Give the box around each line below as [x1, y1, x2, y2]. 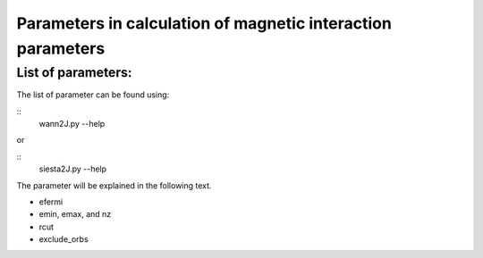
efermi [38, 196, 64, 207]
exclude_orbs [38, 234, 89, 245]
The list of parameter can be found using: [16, 89, 170, 100]
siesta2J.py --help [38, 163, 107, 174]
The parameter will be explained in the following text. [16, 179, 212, 191]
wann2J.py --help [38, 118, 106, 129]
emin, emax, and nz [38, 209, 112, 220]
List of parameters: [16, 64, 133, 80]
